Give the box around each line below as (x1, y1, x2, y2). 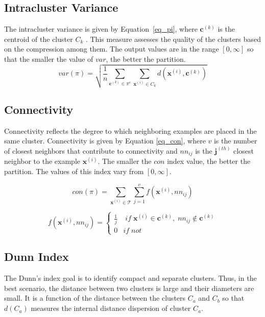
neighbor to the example (4, 156, 80, 166)
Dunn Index (4, 249, 69, 264)
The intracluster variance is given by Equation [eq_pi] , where (4, 23, 198, 34)
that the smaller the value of (4, 53, 93, 64)
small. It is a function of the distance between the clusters (4, 292, 186, 303)
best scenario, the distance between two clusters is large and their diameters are (4, 282, 254, 293)
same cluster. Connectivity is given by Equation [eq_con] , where (4, 135, 206, 146)
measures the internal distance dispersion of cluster (31, 303, 191, 313)
